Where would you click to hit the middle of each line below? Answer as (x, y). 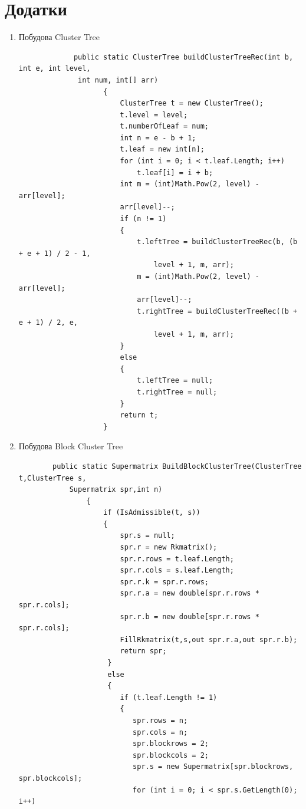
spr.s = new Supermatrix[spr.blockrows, (213, 767)
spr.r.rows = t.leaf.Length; (177, 559)
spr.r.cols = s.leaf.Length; (177, 570)
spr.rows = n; (160, 720)
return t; (139, 415)
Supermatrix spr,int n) (116, 490)
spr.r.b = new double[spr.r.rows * (190, 616)
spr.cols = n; (160, 732)
